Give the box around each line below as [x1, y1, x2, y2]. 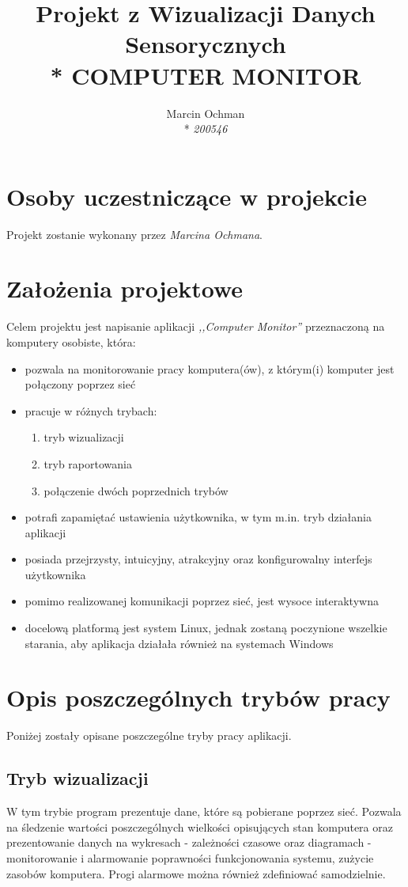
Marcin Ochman [166, 104, 245, 121]
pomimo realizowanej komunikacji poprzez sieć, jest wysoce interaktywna [25, 593, 379, 609]
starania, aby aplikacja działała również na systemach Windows [25, 635, 334, 651]
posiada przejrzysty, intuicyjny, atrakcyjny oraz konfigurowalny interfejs [25, 551, 372, 567]
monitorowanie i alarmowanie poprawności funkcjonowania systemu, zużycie [6, 849, 374, 866]
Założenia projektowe [6, 272, 244, 305]
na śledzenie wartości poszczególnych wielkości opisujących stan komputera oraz [6, 818, 393, 835]
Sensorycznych [125, 28, 286, 60]
